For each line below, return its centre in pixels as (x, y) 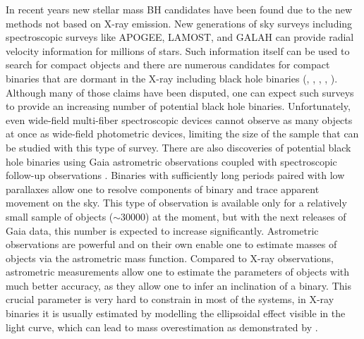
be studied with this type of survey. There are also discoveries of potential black (178, 147)
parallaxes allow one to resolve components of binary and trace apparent (163, 189)
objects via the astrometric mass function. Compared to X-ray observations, (170, 258)
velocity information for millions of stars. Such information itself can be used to (178, 50)
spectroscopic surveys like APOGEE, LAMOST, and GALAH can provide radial (180, 37)
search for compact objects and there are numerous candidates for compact (168, 64)
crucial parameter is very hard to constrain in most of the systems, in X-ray (170, 299)
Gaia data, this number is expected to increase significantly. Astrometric (162, 230)
